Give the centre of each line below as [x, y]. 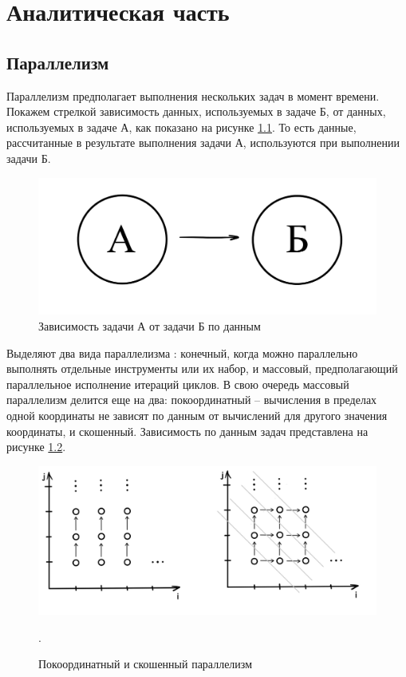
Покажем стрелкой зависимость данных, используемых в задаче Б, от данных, [196, 111]
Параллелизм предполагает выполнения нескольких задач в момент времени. [193, 95]
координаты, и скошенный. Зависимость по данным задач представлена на [187, 431]
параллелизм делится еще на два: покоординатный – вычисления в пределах [192, 400]
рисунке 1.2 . [36, 447]
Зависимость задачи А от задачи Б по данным [150, 325]
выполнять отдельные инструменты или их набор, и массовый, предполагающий [202, 368]
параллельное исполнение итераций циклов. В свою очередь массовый [178, 384]
